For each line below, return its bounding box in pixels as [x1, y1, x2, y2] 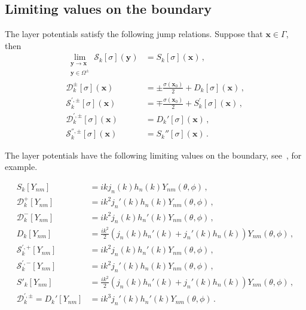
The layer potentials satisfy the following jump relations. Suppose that [5, 28, 263, 40]
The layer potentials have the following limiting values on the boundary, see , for [5, 148, 302, 161]
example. [5, 160, 38, 173]
